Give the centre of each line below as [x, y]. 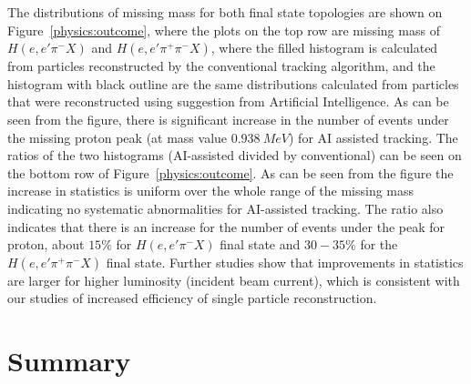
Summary [69, 361]
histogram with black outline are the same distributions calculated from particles [233, 83]
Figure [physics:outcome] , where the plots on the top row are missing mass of [224, 30]
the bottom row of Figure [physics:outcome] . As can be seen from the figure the [230, 172]
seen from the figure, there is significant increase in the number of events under [228, 119]
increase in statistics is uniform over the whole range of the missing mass [211, 191]
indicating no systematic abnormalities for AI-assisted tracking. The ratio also [225, 208]
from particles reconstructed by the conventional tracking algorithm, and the [221, 66]
